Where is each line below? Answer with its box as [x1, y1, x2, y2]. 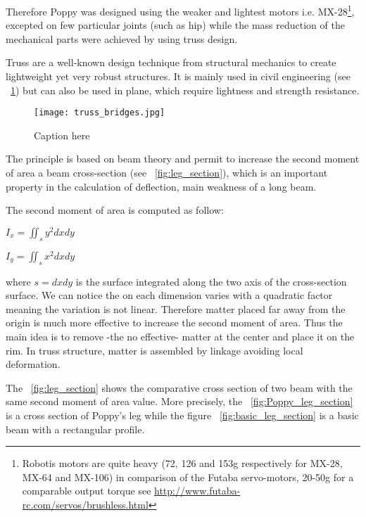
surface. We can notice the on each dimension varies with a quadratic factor [6, 288, 333, 302]
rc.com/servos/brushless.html [22, 497, 149, 511]
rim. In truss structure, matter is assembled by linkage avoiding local [6, 343, 303, 357]
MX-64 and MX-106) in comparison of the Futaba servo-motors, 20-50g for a [22, 469, 354, 484]
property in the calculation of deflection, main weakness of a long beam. [6, 179, 317, 193]
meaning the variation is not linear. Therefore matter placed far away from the [6, 301, 346, 316]
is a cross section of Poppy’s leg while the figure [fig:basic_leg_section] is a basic [6, 407, 359, 422]
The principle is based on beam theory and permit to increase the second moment [6, 151, 360, 166]
